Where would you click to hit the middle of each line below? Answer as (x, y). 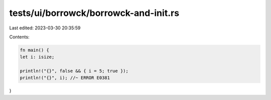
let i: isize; (37, 57)
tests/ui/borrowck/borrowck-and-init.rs (94, 13)
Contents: (19, 37)
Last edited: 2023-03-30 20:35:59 (45, 28)
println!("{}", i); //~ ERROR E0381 (65, 78)
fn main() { (35, 50)
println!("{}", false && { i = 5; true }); (74, 71)
